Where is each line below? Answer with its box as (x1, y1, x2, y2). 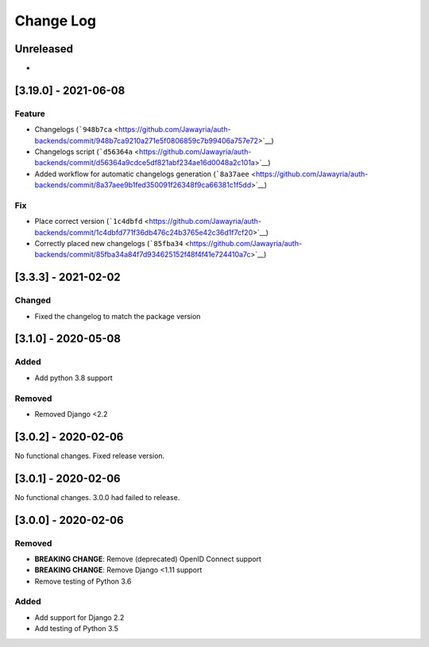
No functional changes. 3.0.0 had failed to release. (14, 492, 180, 502)
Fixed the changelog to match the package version (34, 311, 201, 321)
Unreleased (14, 42, 74, 56)
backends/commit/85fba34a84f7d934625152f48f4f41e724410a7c (34, 250, 251, 260)
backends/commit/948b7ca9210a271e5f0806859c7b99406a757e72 (34, 136, 258, 145)
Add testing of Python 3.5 (34, 624, 118, 634)
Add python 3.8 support (34, 373, 113, 383)
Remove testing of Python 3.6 (34, 576, 132, 586)
